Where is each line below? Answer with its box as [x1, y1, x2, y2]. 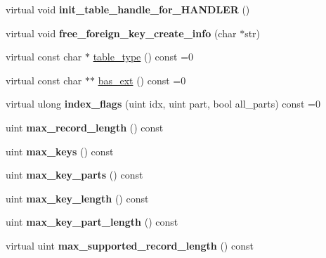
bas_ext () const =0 [98, 72, 186, 87]
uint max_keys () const [6, 143, 114, 158]
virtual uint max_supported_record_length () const [6, 238, 254, 252]
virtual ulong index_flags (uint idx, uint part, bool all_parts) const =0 [6, 96, 320, 111]
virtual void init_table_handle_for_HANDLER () [6, 2, 250, 16]
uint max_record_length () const [6, 120, 164, 134]
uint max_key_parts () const [6, 167, 143, 182]
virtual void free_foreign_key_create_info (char [6, 25, 237, 40]
